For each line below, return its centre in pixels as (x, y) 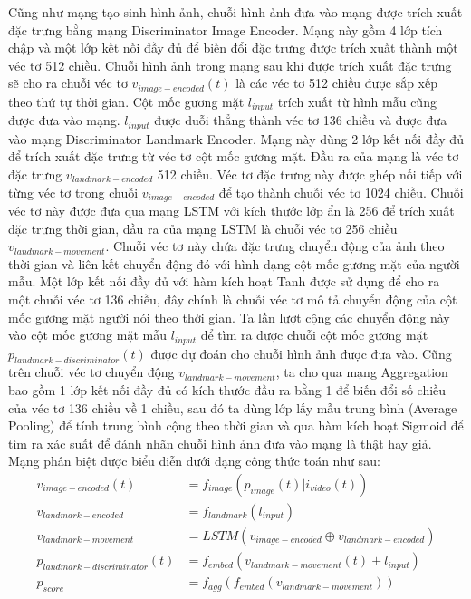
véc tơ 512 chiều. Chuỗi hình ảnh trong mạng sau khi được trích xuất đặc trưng (230, 65)
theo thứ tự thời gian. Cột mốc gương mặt (126, 101)
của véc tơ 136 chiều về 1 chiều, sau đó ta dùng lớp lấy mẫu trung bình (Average (233, 407)
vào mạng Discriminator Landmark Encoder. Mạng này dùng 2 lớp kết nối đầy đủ (236, 138)
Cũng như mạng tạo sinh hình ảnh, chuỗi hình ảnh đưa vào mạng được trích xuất (235, 12)
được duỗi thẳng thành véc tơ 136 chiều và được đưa (301, 120)
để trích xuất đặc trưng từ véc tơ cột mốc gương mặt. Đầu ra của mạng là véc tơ (234, 156)
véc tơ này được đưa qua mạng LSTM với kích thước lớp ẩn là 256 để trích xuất (231, 210)
